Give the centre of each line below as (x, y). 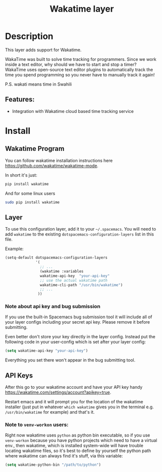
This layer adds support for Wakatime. (43, 50)
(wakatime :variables (62, 271)
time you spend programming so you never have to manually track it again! (80, 74)
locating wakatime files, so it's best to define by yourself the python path (78, 451)
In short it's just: (21, 175)
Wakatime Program (35, 149)
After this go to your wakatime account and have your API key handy (74, 387)
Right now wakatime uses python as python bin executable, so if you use (78, 435)
